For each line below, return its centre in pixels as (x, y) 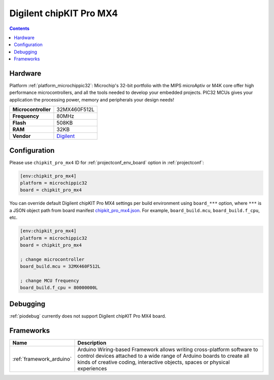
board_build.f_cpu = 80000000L (59, 288)
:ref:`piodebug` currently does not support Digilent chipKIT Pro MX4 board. (88, 316)
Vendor (22, 136)
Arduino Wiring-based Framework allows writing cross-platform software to (168, 349)
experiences (92, 368)
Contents (20, 28)
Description (92, 342)
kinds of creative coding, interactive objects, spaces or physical (154, 362)
